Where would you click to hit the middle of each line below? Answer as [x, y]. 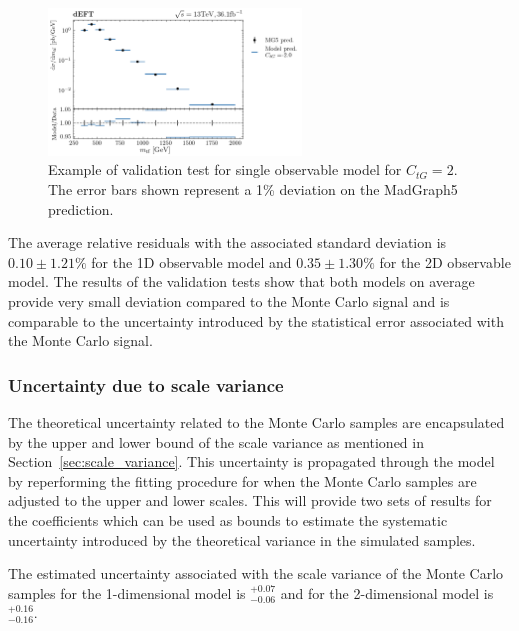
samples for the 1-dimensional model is [127, 592]
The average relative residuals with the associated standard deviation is [227, 242]
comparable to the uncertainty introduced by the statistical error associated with [256, 320]
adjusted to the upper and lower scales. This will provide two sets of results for [250, 500]
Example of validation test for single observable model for [225, 169]
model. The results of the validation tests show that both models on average [241, 281]
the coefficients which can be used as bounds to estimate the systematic [228, 519]
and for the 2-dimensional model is [387, 592]
